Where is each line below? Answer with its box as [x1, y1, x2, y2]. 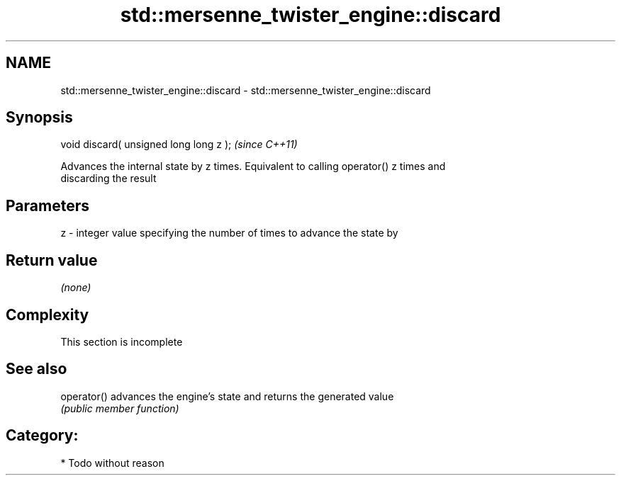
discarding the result [60, 172, 157, 185]
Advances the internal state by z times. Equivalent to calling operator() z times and [60, 160, 446, 173]
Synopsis [6, 108, 73, 127]
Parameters [6, 196, 89, 215]
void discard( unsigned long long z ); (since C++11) [60, 138, 298, 151]
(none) [60, 281, 91, 294]
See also [6, 360, 67, 378]
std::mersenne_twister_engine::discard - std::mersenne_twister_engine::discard [60, 84, 431, 96]
